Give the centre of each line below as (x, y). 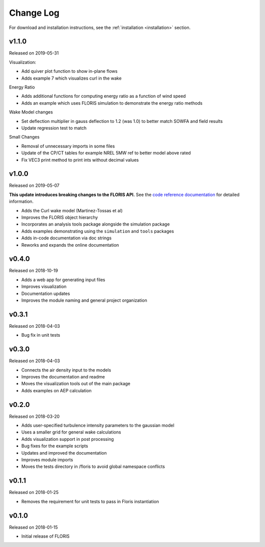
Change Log (34, 13)
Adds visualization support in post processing (67, 439)
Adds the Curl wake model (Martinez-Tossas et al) (72, 210)
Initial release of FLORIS (45, 536)
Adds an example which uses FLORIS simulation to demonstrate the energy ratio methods (112, 103)
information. (21, 202)
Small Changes (24, 137)
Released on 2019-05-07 (34, 186)
